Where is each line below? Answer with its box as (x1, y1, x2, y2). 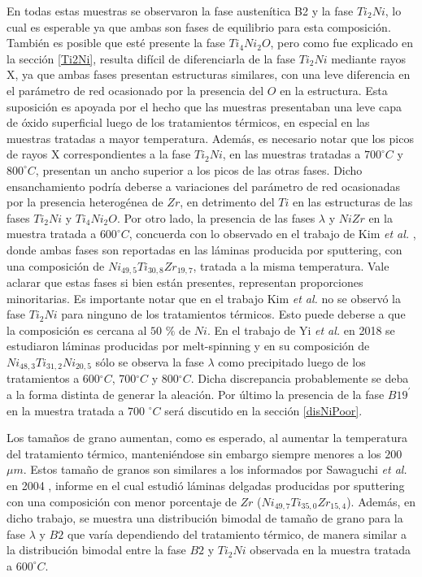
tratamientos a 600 (7, 370, 100, 387)
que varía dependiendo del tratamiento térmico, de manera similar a (67, 525, 407, 542)
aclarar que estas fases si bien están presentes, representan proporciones (7, 273, 363, 290)
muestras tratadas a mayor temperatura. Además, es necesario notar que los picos (7, 129, 414, 146)
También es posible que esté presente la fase (7, 34, 225, 51)
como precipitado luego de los (218, 353, 366, 370)
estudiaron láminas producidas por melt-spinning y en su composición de (7, 337, 370, 354)
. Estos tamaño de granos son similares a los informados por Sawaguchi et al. (23, 461, 407, 478)
